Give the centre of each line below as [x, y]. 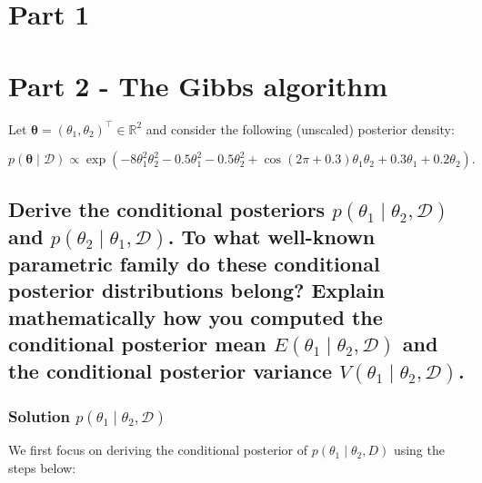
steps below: [42, 467]
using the [419, 450]
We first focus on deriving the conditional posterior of [158, 450]
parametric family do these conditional [194, 263]
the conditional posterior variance [170, 370]
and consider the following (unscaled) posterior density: [300, 128]
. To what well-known [271, 237]
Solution [39, 415]
